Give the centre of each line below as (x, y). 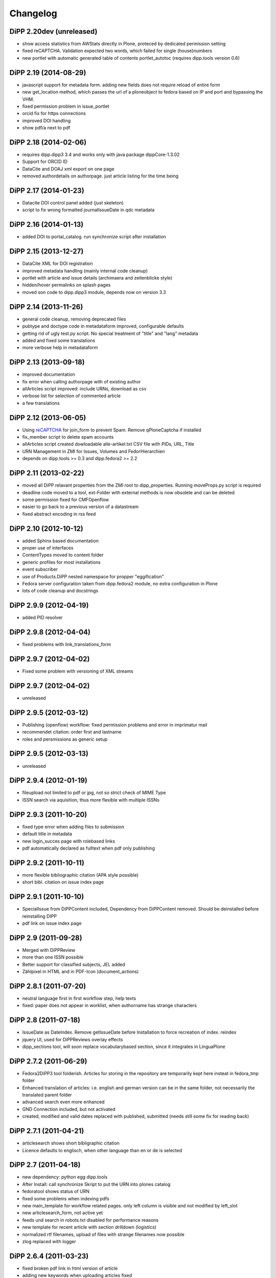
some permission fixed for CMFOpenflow (66, 499)
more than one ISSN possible (53, 957)
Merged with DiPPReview (49, 950)
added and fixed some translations (59, 340)
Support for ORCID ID (45, 162)
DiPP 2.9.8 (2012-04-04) (50, 632)
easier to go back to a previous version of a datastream (80, 507)
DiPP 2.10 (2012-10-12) (47, 528)
